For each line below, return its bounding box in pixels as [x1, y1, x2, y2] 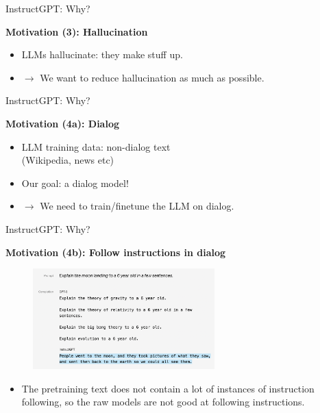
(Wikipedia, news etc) [21, 153, 114, 167]
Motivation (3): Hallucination [5, 24, 148, 38]
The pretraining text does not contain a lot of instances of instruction [21, 381, 315, 395]
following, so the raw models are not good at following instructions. [21, 395, 305, 409]
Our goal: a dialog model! [21, 175, 129, 190]
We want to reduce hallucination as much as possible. [40, 70, 264, 84]
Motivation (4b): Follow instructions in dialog [5, 245, 226, 259]
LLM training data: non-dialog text [21, 139, 171, 153]
